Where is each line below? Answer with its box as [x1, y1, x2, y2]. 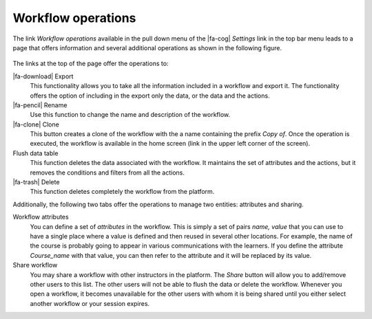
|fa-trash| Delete [12, 178, 60, 186]
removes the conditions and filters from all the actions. [30, 168, 185, 177]
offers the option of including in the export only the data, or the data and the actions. [30, 91, 270, 100]
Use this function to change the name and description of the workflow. [30, 111, 231, 119]
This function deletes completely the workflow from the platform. [30, 188, 215, 196]
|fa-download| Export [12, 72, 74, 80]
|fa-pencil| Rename [12, 100, 68, 109]
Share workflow [12, 261, 58, 269]
